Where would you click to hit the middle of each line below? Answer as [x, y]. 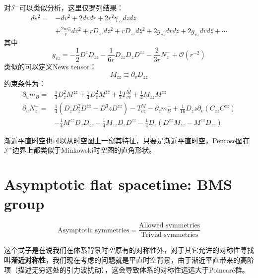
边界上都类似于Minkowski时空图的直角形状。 [84, 150]
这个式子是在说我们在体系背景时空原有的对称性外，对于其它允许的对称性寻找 [129, 250]
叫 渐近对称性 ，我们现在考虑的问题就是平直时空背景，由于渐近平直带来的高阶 [129, 260]
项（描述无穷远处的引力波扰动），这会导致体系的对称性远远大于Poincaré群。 [127, 269]
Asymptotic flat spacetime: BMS [118, 184]
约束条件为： [25, 83]
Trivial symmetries [169, 235]
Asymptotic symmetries [93, 230]
